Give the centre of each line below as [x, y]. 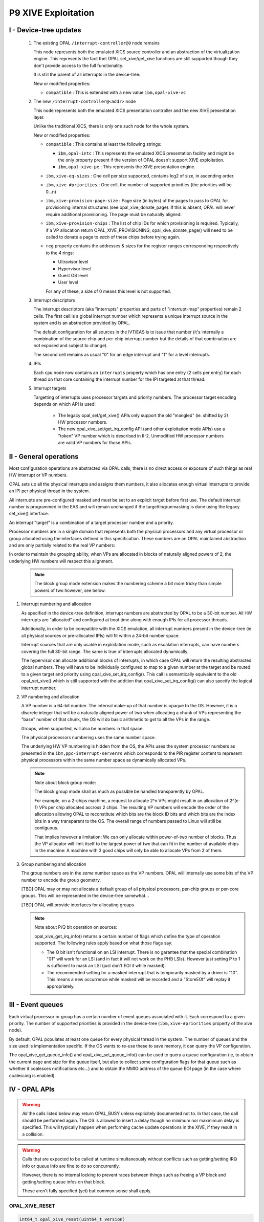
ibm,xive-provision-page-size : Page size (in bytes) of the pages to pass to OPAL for [137, 200]
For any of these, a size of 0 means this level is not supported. [108, 291]
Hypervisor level [75, 268]
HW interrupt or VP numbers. [38, 475]
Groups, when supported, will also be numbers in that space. [83, 728]
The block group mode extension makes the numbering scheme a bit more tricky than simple [128, 584]
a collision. [33, 1134]
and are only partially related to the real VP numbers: [62, 545]
